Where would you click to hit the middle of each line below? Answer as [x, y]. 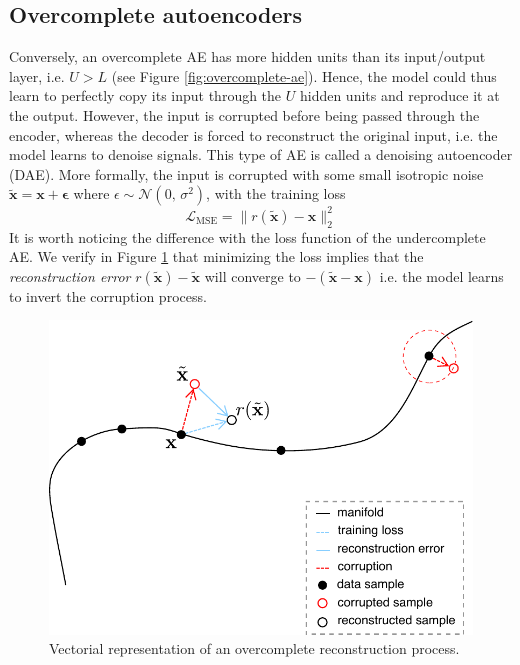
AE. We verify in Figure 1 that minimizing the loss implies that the [216, 256]
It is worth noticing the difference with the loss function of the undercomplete [247, 236]
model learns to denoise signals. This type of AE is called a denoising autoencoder [261, 154]
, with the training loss [276, 193]
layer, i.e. [37, 75]
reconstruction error [70, 275]
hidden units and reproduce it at [399, 95]
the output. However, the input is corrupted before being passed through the [244, 114]
